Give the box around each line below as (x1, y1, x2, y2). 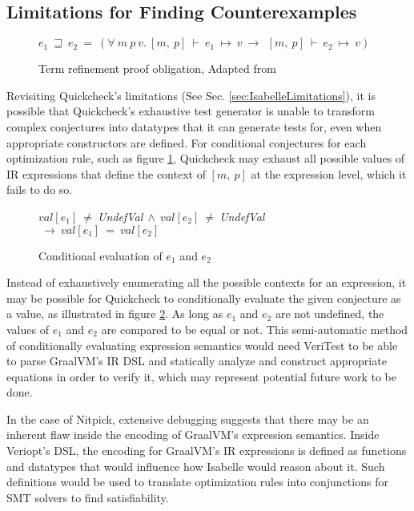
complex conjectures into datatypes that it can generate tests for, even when (6, 118, 382, 135)
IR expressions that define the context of (6, 165, 206, 182)
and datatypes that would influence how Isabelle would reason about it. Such (6, 457, 385, 474)
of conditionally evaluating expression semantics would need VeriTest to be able (6, 336, 398, 353)
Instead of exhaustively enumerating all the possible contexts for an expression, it (6, 274, 407, 291)
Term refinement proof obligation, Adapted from (38, 60, 276, 77)
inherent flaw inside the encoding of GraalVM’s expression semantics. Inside (6, 426, 380, 443)
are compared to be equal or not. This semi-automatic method (101, 320, 408, 337)
